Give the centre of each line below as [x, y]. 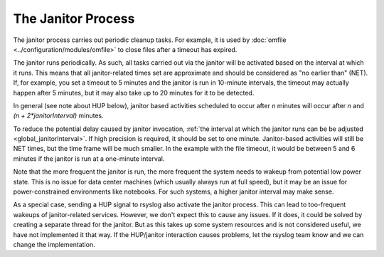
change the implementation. [54, 244]
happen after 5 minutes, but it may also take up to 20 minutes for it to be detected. [134, 93]
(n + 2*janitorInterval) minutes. [58, 116]
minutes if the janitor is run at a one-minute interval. [89, 158]
